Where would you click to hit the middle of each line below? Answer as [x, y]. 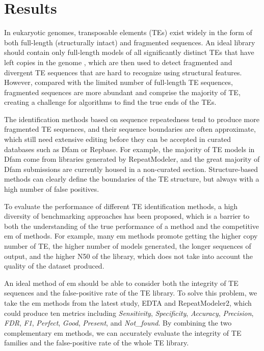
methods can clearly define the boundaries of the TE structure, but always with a [132, 179]
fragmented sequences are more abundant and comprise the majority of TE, [122, 92]
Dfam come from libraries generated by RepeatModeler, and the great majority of [132, 159]
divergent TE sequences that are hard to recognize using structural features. [123, 72]
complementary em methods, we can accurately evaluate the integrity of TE [123, 332]
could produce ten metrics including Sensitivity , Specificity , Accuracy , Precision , [129, 313]
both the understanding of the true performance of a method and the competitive [131, 226]
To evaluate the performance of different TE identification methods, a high [121, 206]
